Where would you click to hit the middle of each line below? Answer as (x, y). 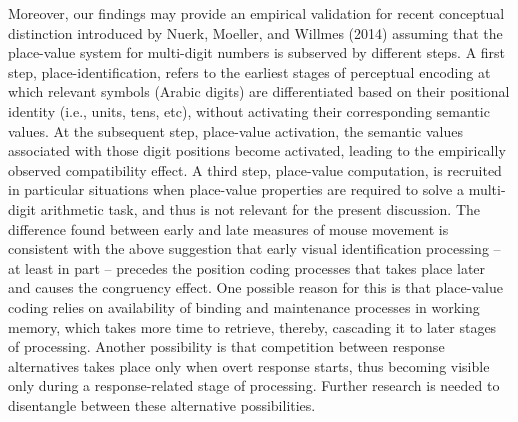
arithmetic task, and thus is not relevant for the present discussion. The (260, 208)
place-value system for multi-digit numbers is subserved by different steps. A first (257, 52)
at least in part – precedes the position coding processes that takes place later (247, 267)
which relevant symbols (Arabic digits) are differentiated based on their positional (259, 91)
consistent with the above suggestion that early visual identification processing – (254, 248)
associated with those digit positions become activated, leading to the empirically (257, 150)
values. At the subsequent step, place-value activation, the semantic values (236, 130)
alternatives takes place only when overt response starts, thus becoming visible (249, 365)
